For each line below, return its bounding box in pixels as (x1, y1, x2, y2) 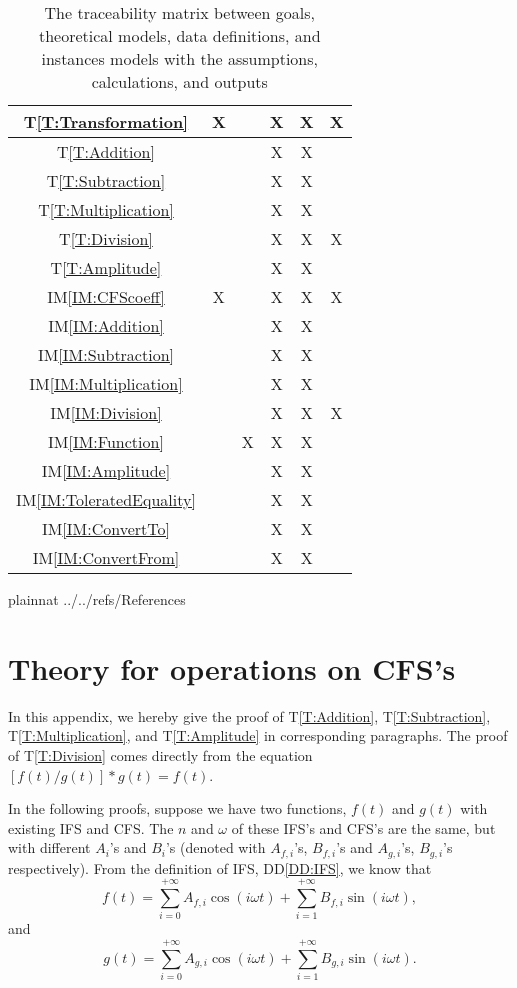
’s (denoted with (165, 837, 266, 858)
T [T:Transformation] (23, 110, 189, 133)
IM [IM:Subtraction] (37, 343, 174, 366)
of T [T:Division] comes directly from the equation (8, 744, 313, 765)
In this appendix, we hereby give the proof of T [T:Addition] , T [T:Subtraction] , (8, 705, 491, 726)
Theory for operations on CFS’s (8, 647, 456, 688)
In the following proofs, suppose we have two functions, (8, 798, 347, 819)
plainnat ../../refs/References (8, 589, 186, 609)
